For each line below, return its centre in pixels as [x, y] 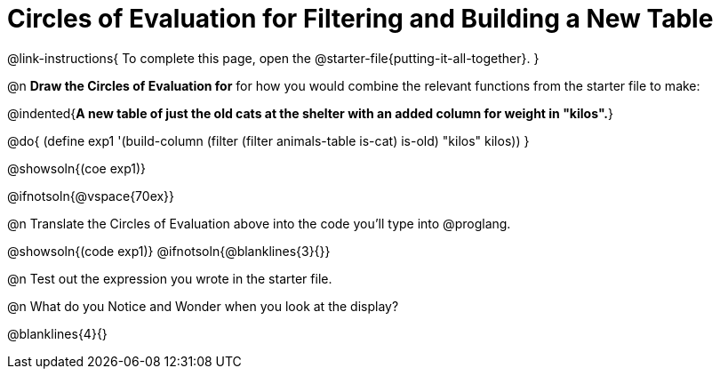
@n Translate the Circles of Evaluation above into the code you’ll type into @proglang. [259, 223]
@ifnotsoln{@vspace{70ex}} [91, 196]
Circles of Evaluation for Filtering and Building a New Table [360, 19]
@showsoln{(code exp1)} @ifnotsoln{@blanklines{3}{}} [169, 251]
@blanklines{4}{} [57, 333]
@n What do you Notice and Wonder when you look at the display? [203, 306]
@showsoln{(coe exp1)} [77, 168]
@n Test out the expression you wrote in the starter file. [170, 278]
